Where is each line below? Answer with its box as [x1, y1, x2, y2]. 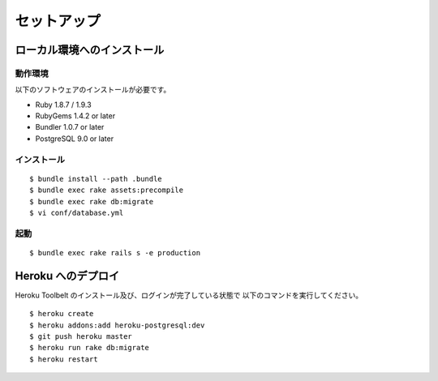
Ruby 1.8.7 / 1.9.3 [35, 100, 92, 109]
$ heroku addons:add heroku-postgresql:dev [29, 320, 205, 330]
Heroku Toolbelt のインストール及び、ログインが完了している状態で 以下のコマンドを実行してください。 [15, 290, 363, 300]
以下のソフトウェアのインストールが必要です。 [15, 85, 171, 95]
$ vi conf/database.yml [29, 208, 124, 217]
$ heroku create [29, 309, 94, 319]
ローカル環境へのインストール [15, 43, 165, 57]
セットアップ [15, 12, 101, 30]
